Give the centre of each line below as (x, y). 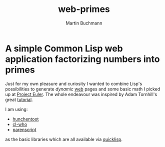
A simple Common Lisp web (64, 48)
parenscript (24, 129)
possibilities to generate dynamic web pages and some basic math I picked (83, 89)
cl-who (20, 124)
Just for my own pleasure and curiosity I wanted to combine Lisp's (74, 83)
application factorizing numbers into (82, 59)
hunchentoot (25, 119)
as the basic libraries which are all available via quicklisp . (64, 139)
